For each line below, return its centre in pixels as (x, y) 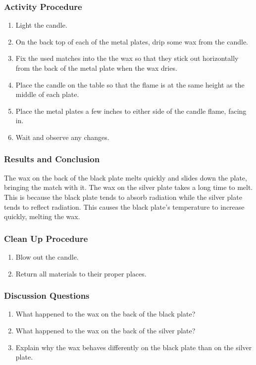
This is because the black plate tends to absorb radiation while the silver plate (123, 197)
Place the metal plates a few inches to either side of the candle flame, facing (131, 111)
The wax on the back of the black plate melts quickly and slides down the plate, (126, 177)
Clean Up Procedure (46, 238)
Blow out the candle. (47, 256)
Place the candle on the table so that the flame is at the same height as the (130, 84)
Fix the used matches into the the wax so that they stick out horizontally (127, 58)
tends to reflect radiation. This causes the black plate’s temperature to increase (124, 206)
